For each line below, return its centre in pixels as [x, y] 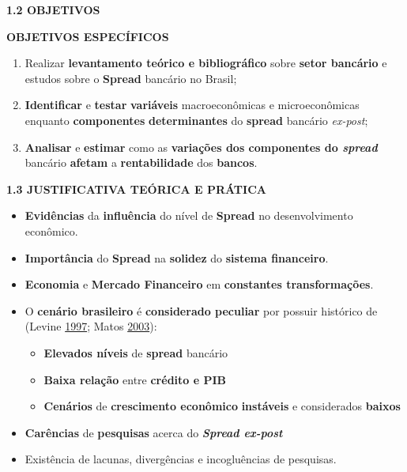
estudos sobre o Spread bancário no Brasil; [131, 78]
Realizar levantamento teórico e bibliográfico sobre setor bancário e [206, 63]
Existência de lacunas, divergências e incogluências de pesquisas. [181, 459]
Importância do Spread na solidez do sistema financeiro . [177, 257]
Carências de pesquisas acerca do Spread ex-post [154, 432]
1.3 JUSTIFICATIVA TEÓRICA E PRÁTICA [136, 189]
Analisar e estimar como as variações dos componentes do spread [201, 147]
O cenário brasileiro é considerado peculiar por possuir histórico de [201, 310]
